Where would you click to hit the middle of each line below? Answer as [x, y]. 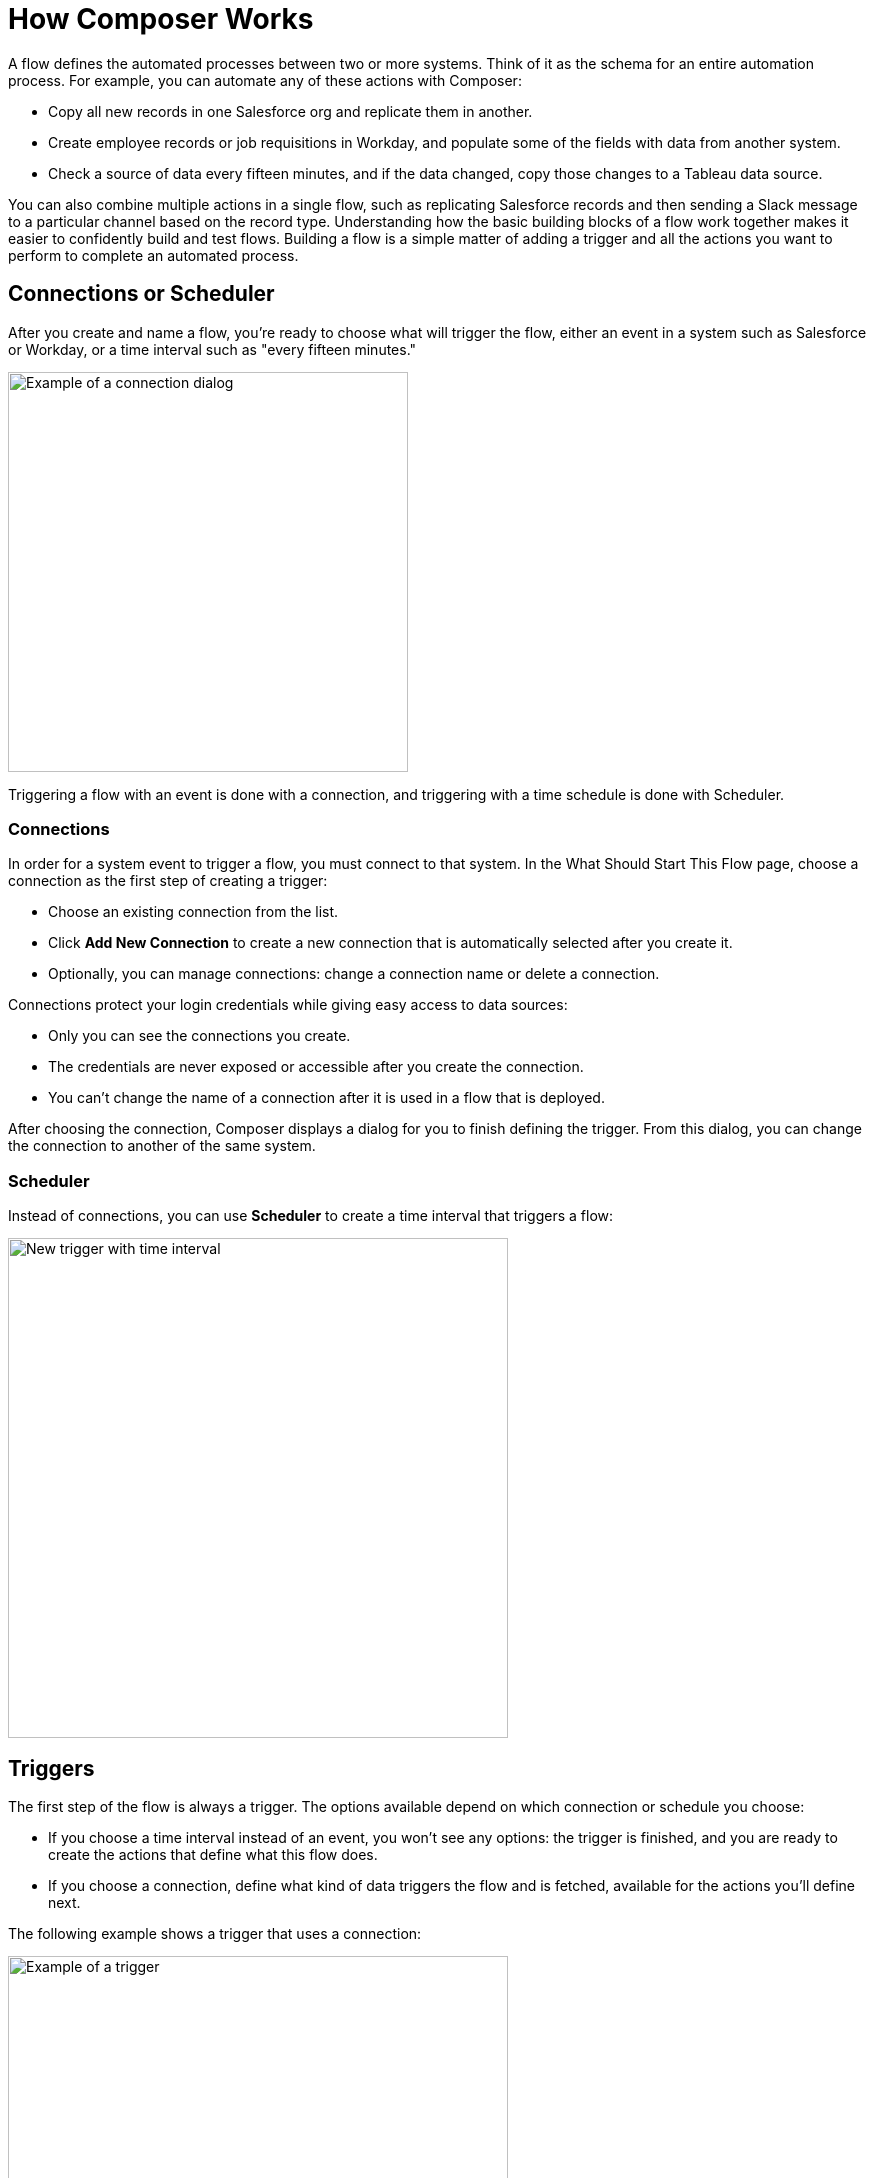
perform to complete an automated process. [153, 255]
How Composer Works [161, 19]
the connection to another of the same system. [162, 1146]
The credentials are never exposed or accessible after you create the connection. [316, 1067]
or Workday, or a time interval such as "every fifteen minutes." [212, 349]
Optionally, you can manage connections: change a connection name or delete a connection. [354, 974]
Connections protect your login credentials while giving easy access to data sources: [288, 1005]
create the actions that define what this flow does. [213, 1854]
